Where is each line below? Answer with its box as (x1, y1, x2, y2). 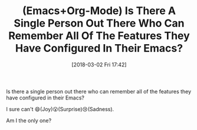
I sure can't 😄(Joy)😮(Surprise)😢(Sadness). (6, 105, 114, 112)
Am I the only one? (6, 116, 52, 124)
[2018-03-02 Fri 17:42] (71, 61, 127, 68)
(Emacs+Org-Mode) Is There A (22, 4, 176, 18)
